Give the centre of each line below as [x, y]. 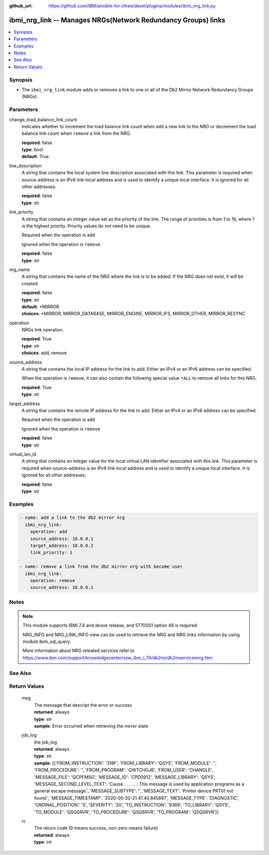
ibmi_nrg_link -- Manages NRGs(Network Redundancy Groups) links [117, 20]
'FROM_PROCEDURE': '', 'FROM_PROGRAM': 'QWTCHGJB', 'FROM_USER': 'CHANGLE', [124, 770]
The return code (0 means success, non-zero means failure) [96, 828]
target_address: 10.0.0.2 [62, 545]
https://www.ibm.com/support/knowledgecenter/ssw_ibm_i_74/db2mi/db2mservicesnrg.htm [118, 657]
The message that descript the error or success [83, 705]
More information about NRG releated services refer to [78, 650]
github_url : [21, 6]
